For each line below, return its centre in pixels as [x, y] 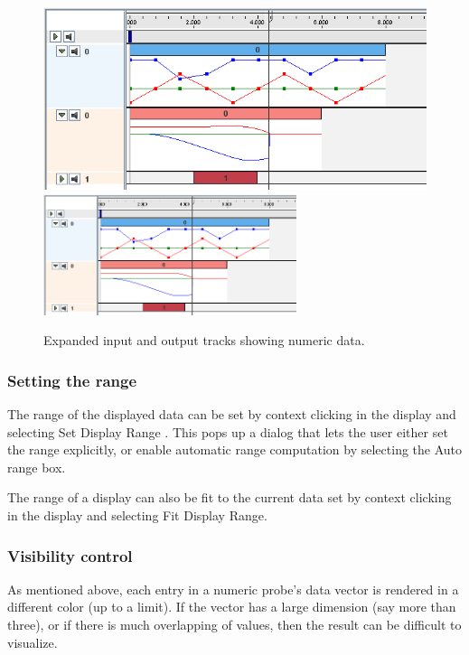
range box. [37, 467]
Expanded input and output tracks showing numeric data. [204, 340]
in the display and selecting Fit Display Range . [137, 515]
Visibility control [70, 555]
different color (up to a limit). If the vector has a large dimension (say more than [232, 607]
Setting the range [72, 380]
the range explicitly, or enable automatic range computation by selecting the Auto [235, 449]
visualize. [33, 642]
